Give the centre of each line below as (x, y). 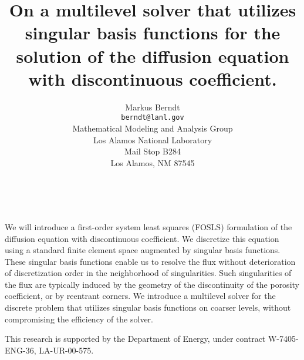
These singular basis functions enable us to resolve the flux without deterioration (150, 261)
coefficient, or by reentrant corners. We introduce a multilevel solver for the (140, 296)
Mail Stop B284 (153, 151)
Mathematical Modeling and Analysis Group (153, 128)
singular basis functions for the (153, 33)
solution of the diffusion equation (153, 55)
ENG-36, (21, 350)
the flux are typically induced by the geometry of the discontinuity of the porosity (152, 284)
